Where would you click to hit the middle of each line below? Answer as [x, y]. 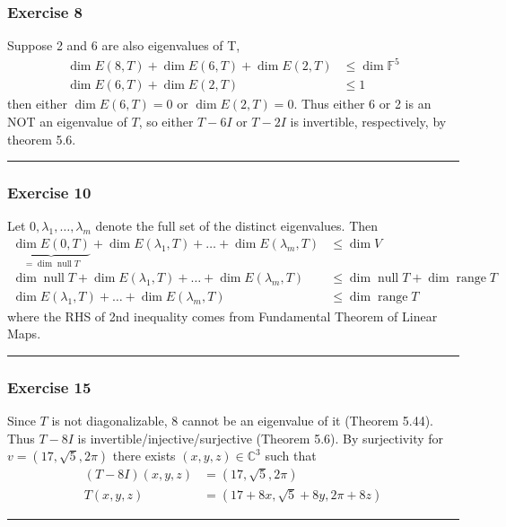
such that [291, 456]
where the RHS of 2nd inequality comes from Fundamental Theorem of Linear [222, 316]
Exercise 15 [49, 386]
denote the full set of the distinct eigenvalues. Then [237, 226]
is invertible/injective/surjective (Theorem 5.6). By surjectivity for [261, 438]
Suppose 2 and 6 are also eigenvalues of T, [124, 45]
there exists [144, 456]
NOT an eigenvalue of [67, 121]
